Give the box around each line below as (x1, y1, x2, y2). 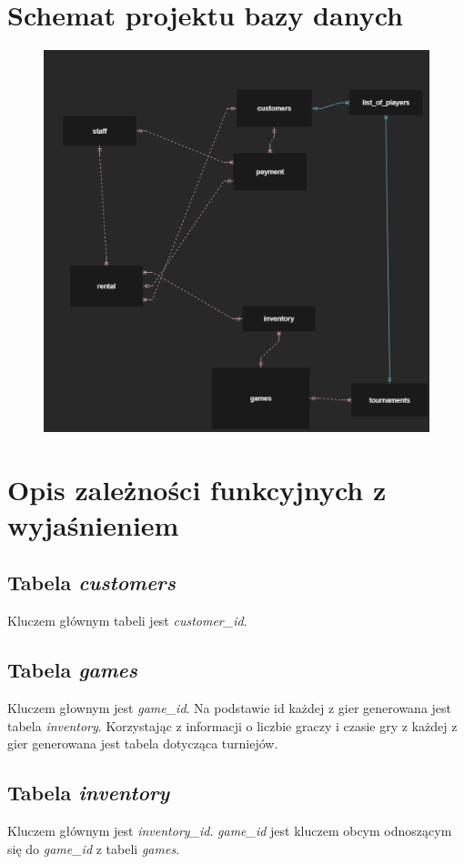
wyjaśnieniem (7, 506, 179, 543)
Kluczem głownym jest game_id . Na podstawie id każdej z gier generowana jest (7, 698, 452, 718)
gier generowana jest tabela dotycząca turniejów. (7, 734, 278, 753)
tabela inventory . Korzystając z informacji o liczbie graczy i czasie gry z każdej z (7, 716, 458, 735)
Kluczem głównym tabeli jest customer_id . (7, 611, 247, 630)
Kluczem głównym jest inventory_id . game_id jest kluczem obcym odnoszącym (7, 821, 452, 840)
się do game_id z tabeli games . (7, 839, 180, 858)
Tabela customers (7, 568, 176, 597)
